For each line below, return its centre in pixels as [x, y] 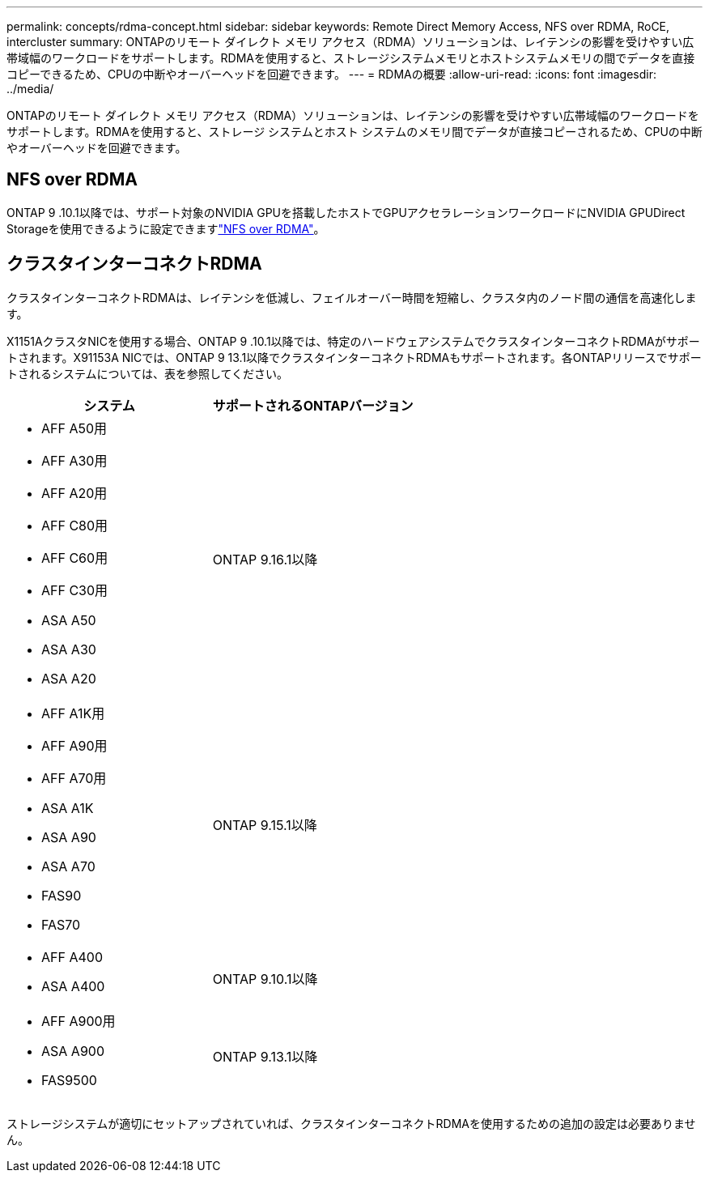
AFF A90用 [74, 745]
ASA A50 [69, 620]
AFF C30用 [75, 590]
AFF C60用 [75, 558]
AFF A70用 [74, 778]
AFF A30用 [74, 460]
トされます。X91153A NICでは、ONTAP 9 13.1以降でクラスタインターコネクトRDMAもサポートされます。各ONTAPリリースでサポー [354, 357]
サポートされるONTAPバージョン [313, 405]
